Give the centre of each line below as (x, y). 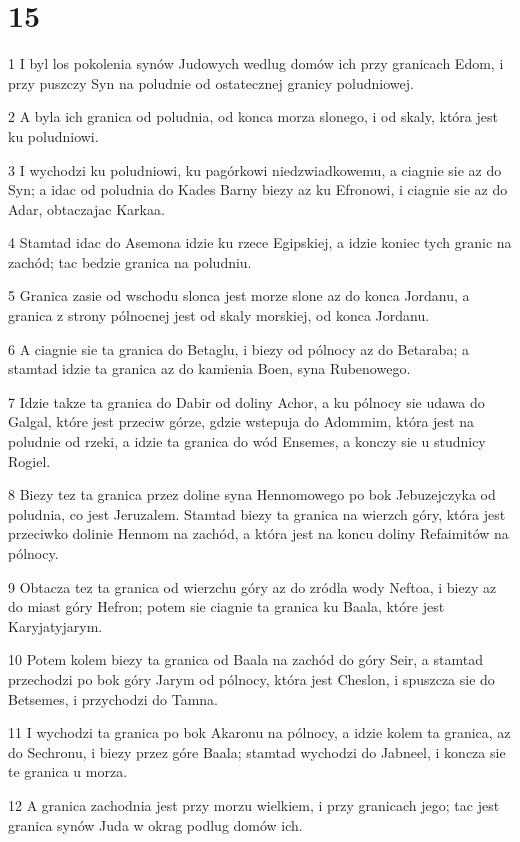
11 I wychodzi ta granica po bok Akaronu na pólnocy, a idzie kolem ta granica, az (259, 732)
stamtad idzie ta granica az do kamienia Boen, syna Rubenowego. (209, 368)
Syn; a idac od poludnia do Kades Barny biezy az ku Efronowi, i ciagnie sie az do (258, 189)
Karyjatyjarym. (55, 625)
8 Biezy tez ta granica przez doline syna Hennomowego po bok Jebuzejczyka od (252, 494)
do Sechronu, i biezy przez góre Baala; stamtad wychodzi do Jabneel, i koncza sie (257, 751)
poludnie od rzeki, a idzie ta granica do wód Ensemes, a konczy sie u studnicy (247, 441)
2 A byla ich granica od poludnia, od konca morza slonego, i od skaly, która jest (253, 116)
